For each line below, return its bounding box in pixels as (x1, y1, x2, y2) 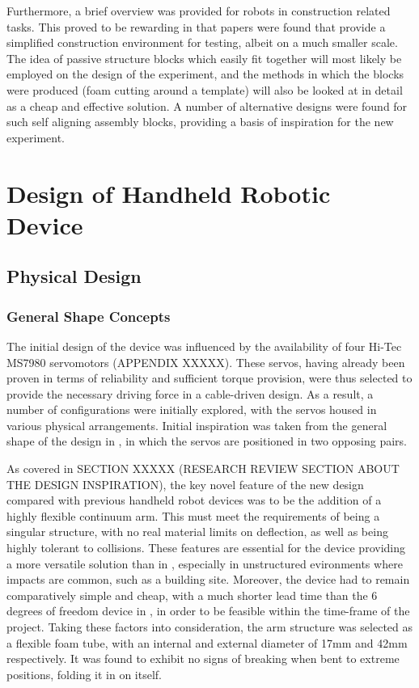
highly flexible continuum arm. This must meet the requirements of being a (6, 507, 380, 524)
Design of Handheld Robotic (6, 176, 331, 209)
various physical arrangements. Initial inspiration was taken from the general (6, 416, 387, 433)
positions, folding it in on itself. (6, 665, 162, 682)
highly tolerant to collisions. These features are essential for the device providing (6, 539, 405, 556)
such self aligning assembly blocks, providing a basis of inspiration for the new (6, 113, 394, 130)
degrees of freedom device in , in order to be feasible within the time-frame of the (6, 602, 410, 619)
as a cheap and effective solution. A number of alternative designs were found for (6, 97, 408, 114)
